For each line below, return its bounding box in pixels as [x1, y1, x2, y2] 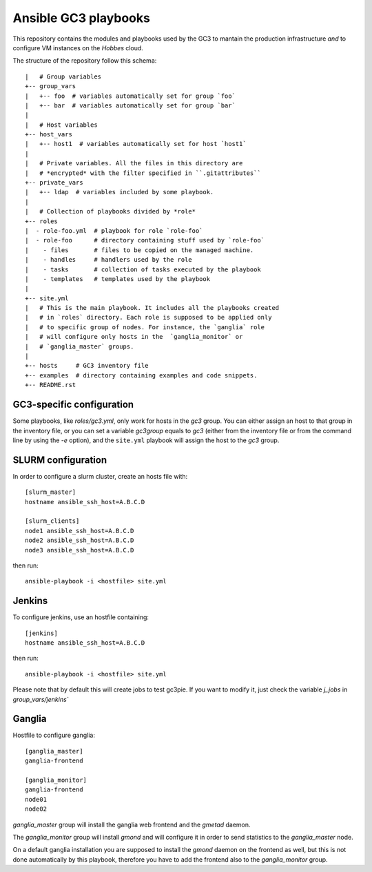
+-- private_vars [25, 179, 83, 187]
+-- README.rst [25, 381, 76, 389]
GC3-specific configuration [12, 399, 134, 411]
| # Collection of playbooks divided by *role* [25, 207, 196, 216]
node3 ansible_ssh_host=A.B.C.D [25, 546, 134, 554]
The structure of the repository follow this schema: [12, 56, 157, 65]
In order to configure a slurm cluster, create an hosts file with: [12, 472, 188, 480]
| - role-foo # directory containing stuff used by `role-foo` [25, 236, 265, 245]
